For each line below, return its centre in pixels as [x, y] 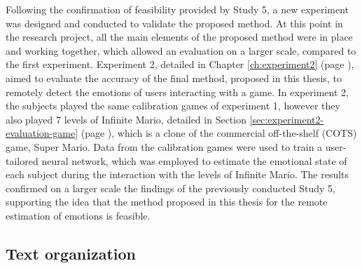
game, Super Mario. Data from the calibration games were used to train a [164, 146]
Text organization [71, 253]
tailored [22, 160]
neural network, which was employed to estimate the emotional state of [194, 160]
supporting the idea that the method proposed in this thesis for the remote [167, 202]
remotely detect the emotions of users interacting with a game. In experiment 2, [177, 92]
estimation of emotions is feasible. [78, 215]
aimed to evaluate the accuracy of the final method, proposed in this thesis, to [174, 78]
